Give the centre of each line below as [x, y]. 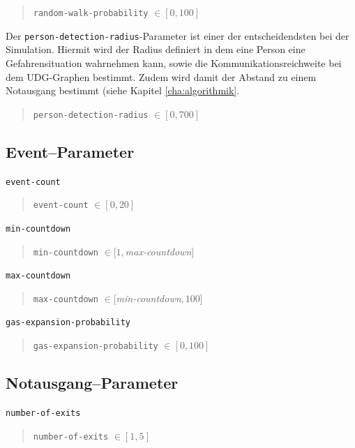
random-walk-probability [91, 13]
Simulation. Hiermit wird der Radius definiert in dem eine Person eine [156, 49]
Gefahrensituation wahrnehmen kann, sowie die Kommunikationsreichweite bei [174, 62]
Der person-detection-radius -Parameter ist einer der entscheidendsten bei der [177, 35]
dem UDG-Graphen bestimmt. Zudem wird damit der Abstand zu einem [161, 76]
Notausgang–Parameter [92, 383]
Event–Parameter [70, 151]
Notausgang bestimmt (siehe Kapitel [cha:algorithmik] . [123, 90]
